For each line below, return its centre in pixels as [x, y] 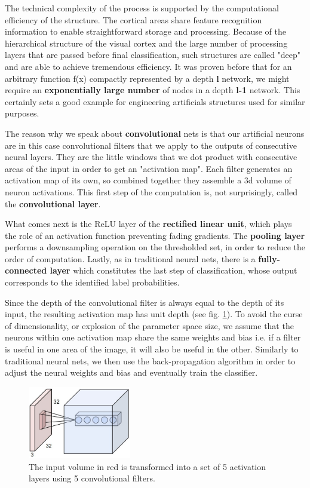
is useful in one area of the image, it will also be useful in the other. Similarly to [152, 349]
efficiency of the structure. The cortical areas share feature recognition [133, 19]
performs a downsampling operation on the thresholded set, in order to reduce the [155, 247]
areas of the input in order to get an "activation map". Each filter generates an [149, 168]
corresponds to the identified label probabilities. [92, 282]
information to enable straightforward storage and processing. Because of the [145, 31]
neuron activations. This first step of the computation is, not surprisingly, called [151, 191]
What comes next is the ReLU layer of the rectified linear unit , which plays [148, 224]
